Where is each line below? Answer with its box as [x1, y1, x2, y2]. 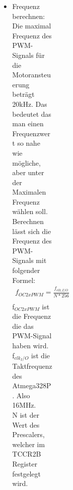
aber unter [12, 167, 44, 178]
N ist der [12, 409, 39, 420]
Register [12, 458, 37, 469]
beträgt [12, 89, 35, 99]
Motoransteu [12, 69, 51, 80]
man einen [12, 118, 44, 129]
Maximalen [12, 187, 46, 197]
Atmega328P [12, 380, 51, 391]
